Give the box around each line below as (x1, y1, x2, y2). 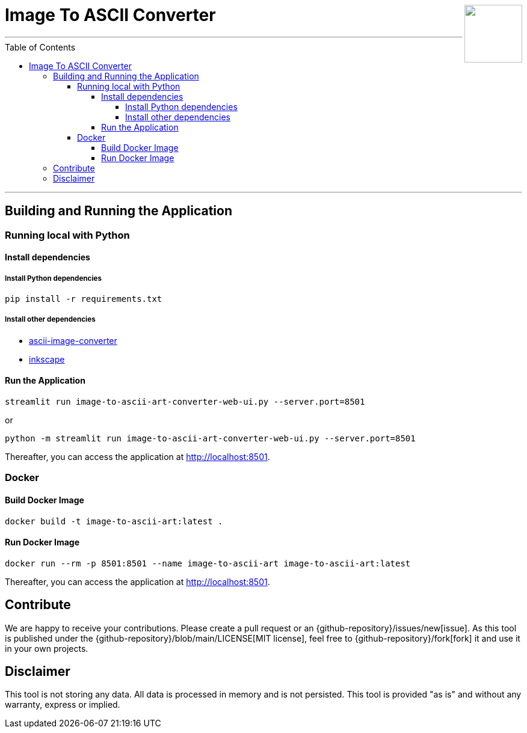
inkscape (29, 354, 65, 364)
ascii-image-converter (29, 335, 117, 346)
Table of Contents (5, 41, 76, 52)
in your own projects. (5, 643, 88, 654)
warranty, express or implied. (5, 699, 120, 710)
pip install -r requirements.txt (5, 293, 162, 304)
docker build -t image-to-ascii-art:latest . (5, 516, 223, 526)
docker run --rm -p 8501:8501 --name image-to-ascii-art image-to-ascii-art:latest (5, 558, 411, 568)
